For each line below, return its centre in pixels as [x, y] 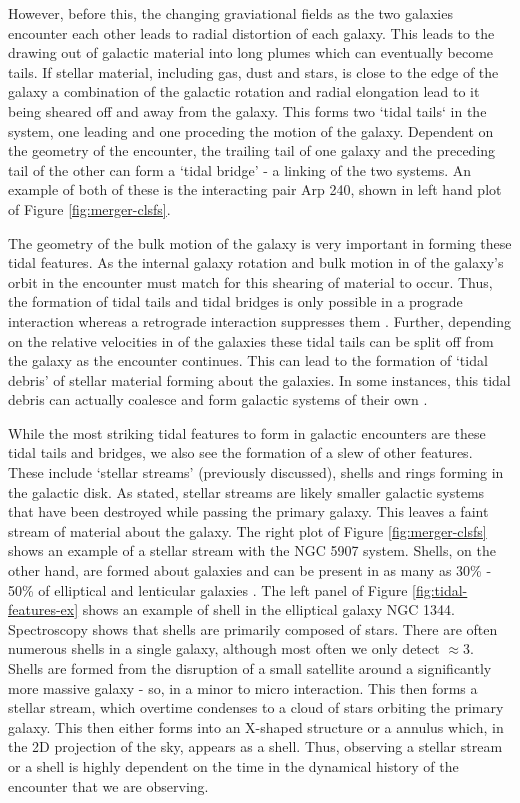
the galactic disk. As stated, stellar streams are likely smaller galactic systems [246, 491]
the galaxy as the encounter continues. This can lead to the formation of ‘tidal [248, 360]
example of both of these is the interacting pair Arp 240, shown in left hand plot [255, 189]
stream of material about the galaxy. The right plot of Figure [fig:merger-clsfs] [247, 530]
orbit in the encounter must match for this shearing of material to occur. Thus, [250, 281]
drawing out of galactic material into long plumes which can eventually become [251, 52]
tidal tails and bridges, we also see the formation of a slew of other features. [240, 452]
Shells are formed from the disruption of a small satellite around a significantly [250, 668]
